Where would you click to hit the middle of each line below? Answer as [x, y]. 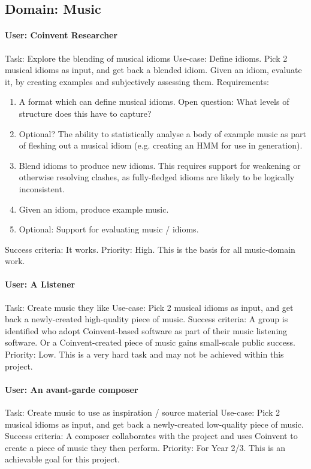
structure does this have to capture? [85, 113]
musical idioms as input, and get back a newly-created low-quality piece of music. [154, 424]
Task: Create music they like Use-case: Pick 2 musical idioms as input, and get [149, 307]
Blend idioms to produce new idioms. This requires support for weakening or [160, 165]
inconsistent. [42, 188]
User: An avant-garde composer [72, 389]
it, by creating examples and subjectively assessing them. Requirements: [137, 81]
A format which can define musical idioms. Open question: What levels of [154, 102]
